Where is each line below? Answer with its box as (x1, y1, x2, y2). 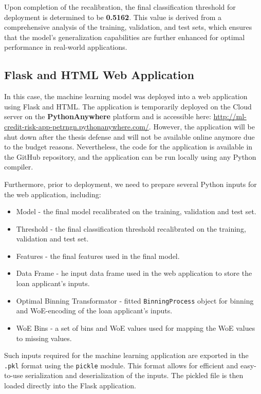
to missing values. (16, 332, 72, 343)
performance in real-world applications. (4, 42, 127, 52)
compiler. (4, 161, 33, 172)
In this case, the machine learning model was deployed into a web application (4, 91, 248, 102)
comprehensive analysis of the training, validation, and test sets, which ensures (4, 22, 252, 32)
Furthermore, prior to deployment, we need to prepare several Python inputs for (4, 178, 257, 189)
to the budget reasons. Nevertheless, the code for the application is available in (4, 141, 253, 152)
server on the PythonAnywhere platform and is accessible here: (4, 111, 211, 122)
